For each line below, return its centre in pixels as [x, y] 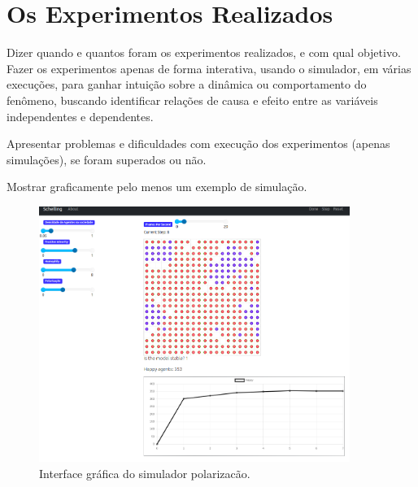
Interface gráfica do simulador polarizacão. [145, 473]
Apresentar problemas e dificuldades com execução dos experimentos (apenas [198, 143]
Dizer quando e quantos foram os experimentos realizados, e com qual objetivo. [204, 52]
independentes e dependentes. [80, 116]
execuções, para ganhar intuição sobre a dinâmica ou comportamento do [187, 84]
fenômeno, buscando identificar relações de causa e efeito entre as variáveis [192, 100]
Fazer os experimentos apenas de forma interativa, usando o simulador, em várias [209, 68]
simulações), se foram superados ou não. [107, 159]
